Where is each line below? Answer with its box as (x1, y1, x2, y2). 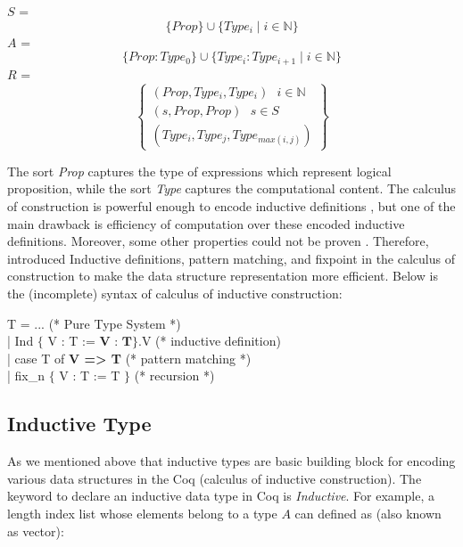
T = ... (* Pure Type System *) (7, 314, 181, 332)
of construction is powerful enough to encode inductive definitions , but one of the (7, 197, 456, 215)
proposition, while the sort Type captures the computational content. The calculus (7, 179, 457, 198)
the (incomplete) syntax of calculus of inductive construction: (7, 283, 343, 302)
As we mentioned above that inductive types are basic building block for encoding (7, 452, 456, 470)
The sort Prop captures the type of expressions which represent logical (7, 161, 392, 180)
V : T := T (59, 366, 120, 385)
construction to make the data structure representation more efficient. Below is (7, 266, 438, 285)
